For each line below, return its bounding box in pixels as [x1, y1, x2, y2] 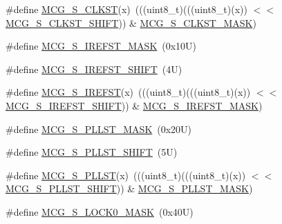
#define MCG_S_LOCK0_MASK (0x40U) [6, 204, 194, 218]
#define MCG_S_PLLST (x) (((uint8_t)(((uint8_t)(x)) [6, 167, 246, 182]
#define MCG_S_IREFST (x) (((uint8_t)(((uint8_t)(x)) [6, 85, 251, 99]
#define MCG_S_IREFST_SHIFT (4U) [6, 61, 182, 76]
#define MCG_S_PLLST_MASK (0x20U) [6, 121, 192, 136]
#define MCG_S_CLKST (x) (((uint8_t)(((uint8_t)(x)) [6, 2, 247, 16]
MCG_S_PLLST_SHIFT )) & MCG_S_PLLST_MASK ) [6, 181, 253, 196]
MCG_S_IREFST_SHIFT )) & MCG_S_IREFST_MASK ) [6, 98, 263, 112]
